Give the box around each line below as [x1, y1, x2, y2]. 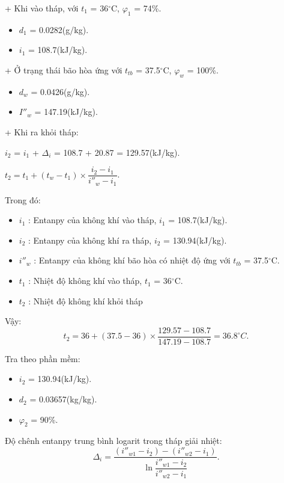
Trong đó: [5, 193, 41, 206]
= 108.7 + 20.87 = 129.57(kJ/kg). [54, 146, 180, 158]
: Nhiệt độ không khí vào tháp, [28, 274, 142, 287]
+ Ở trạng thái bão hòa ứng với [5, 63, 122, 76]
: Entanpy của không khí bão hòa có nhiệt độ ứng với [34, 254, 231, 266]
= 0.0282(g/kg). [29, 23, 89, 35]
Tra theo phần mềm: [5, 352, 80, 365]
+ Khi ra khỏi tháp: [5, 125, 79, 138]
